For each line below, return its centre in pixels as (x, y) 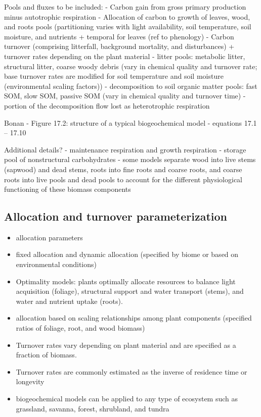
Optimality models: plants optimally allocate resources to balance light (126, 281)
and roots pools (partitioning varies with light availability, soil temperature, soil (128, 27)
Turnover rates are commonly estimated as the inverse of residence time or (132, 371)
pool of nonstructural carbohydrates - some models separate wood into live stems (130, 159)
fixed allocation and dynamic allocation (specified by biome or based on (127, 254)
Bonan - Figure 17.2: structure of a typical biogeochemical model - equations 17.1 (130, 122)
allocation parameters (49, 237)
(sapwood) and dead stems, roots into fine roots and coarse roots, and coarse (123, 169)
